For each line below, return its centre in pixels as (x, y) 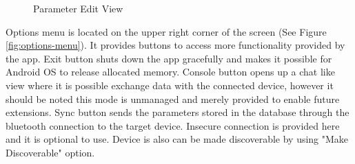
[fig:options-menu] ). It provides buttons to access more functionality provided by (175, 45)
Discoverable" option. (50, 152)
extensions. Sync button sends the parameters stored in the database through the (177, 112)
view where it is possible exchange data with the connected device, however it (170, 85)
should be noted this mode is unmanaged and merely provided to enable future (173, 98)
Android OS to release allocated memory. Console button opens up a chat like (170, 72)
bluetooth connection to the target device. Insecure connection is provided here (173, 125)
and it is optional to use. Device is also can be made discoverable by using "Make (177, 139)
